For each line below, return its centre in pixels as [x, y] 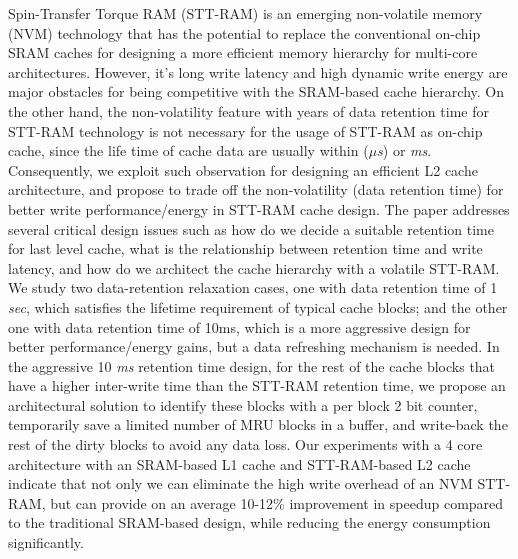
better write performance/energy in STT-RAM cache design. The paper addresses [259, 208]
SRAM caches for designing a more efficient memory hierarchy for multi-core [243, 52]
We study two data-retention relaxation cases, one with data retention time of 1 [253, 287]
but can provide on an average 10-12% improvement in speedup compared [277, 502]
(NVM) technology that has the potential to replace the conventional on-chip [244, 32]
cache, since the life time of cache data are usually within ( [188, 150]
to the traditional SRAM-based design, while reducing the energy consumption [249, 522]
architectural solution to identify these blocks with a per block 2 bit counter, [243, 404]
